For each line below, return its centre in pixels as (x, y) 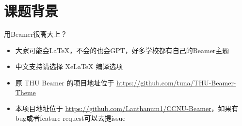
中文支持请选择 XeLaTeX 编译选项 (69, 66)
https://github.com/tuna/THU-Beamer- (176, 82)
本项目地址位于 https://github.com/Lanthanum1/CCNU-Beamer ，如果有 (127, 108)
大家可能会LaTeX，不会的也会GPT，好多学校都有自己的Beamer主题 (122, 50)
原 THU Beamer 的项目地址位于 (65, 82)
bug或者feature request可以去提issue (70, 118)
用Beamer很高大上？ (36, 34)
